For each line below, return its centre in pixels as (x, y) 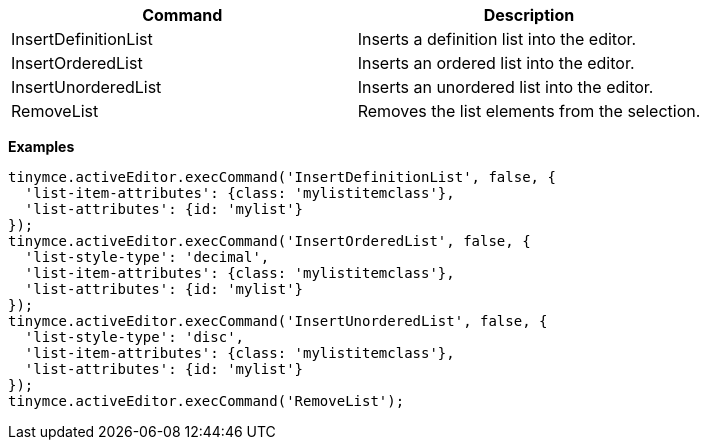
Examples (41, 146)
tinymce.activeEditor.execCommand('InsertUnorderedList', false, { (278, 321)
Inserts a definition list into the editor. (497, 39)
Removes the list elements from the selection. (529, 111)
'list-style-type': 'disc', (134, 337)
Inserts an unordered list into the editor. (505, 87)
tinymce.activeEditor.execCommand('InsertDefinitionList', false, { (282, 177)
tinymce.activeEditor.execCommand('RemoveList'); (206, 401)
